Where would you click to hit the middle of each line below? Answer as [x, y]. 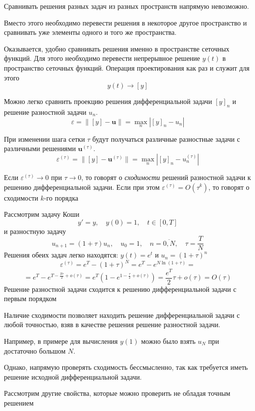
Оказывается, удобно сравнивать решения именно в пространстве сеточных [117, 48]
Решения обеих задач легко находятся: [61, 255]
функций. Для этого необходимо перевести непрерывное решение [102, 58]
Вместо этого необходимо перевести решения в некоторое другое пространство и [126, 22]
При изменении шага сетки [44, 139]
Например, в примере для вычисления [61, 341]
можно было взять [168, 341]
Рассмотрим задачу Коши [42, 214]
